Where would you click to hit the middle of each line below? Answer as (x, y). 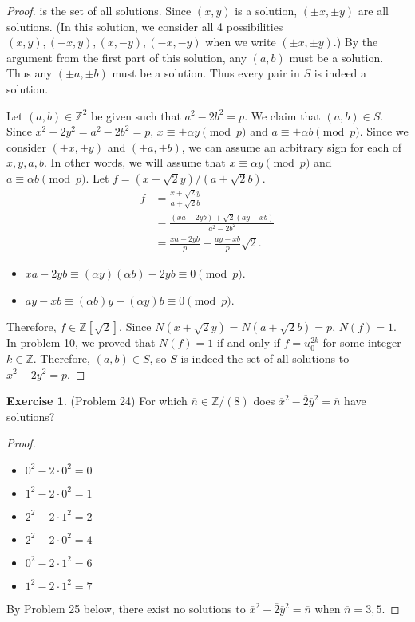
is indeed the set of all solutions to (265, 358)
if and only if (248, 342)
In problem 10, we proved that (81, 342)
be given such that (136, 115)
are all (373, 10)
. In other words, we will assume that (135, 162)
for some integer (362, 342)
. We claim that (283, 115)
